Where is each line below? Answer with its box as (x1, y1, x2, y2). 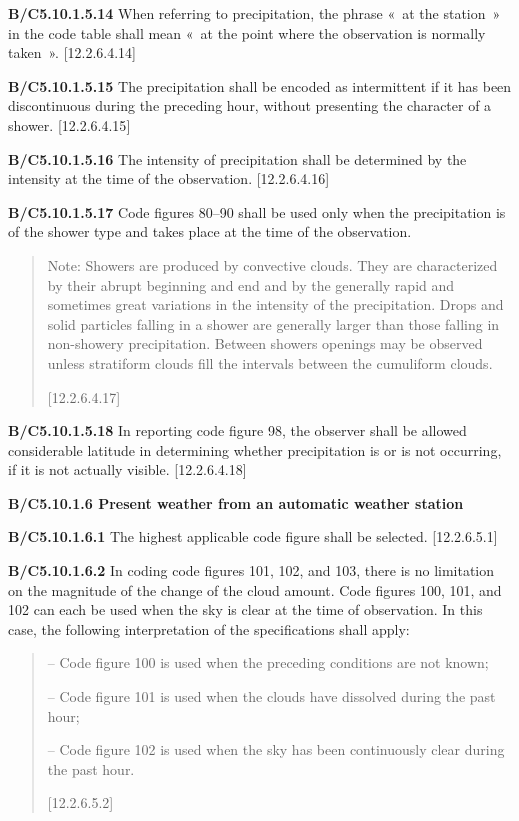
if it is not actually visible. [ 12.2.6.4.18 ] (8, 459, 247, 480)
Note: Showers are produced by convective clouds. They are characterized (47, 254, 498, 275)
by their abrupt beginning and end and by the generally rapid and (47, 274, 455, 295)
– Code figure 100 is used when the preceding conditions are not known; (47, 652, 489, 673)
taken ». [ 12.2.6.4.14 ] (8, 42, 137, 63)
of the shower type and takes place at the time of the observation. (8, 221, 412, 242)
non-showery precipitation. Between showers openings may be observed (47, 333, 483, 354)
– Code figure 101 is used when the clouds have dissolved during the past (47, 686, 496, 707)
